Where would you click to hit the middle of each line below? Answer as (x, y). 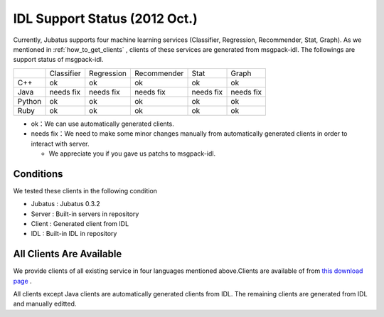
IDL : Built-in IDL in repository (74, 234)
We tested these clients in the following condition (85, 190)
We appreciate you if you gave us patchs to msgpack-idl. (132, 154)
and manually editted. (45, 304)
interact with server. (60, 144)
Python (30, 101)
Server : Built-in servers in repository (85, 214)
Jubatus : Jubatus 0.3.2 (66, 204)
